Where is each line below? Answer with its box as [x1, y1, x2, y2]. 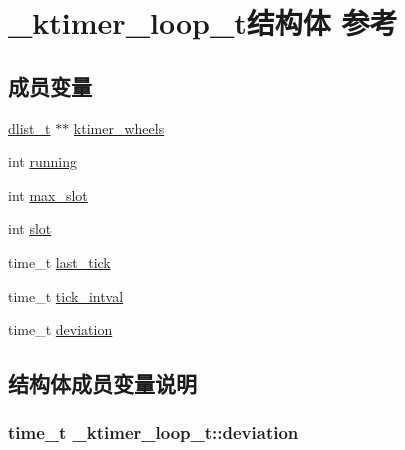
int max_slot [8, 184, 88, 205]
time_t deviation [8, 319, 113, 340]
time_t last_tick [8, 251, 111, 272]
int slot [8, 218, 52, 239]
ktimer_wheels [73, 117, 165, 138]
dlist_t [8, 117, 51, 138]
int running [8, 151, 77, 172]
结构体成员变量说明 [8, 368, 197, 399]
